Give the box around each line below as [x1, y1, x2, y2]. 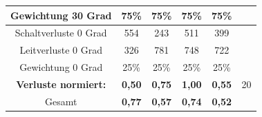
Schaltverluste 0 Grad [15, 25, 107, 40]
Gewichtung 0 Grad [19, 60, 103, 74]
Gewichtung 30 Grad [10, 8, 112, 22]
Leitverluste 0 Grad [19, 43, 102, 57]
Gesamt [44, 94, 77, 108]
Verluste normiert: [16, 76, 106, 91]
